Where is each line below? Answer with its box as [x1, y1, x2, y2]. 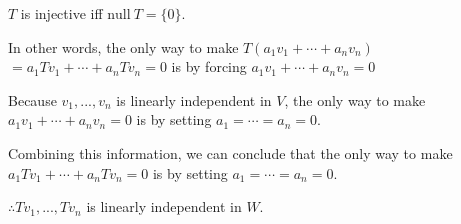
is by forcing [171, 56, 247, 77]
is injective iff [20, 3, 103, 23]
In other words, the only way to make [8, 36, 239, 57]
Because [8, 89, 57, 110]
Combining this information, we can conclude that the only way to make [8, 142, 453, 163]
